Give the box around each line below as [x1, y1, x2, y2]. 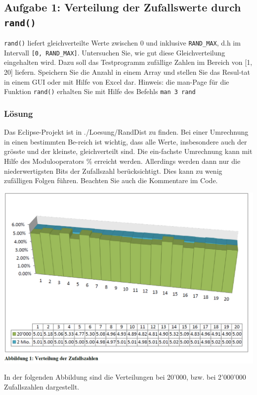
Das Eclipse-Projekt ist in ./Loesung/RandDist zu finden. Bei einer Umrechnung [4, 127, 249, 137]
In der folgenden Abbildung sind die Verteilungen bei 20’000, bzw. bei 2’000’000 [4, 372, 246, 382]
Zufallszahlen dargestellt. [4, 381, 80, 392]
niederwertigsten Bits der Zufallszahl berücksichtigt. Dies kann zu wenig [4, 165, 222, 176]
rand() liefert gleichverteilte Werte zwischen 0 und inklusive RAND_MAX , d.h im [4, 38, 241, 48]
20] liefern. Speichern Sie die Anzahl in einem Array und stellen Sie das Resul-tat [4, 67, 250, 77]
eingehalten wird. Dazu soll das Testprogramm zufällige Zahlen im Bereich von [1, [4, 57, 253, 67]
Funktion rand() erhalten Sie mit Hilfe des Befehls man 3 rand [4, 86, 196, 97]
